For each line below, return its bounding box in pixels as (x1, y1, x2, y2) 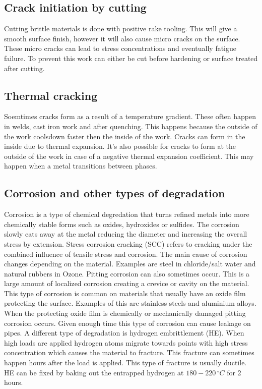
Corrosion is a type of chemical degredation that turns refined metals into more (4, 209, 249, 219)
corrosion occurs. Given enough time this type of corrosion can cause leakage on (4, 317, 251, 328)
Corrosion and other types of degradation (4, 185, 225, 201)
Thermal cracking (4, 87, 98, 103)
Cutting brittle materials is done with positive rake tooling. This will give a (4, 23, 237, 34)
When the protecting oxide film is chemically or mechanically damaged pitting (4, 308, 246, 318)
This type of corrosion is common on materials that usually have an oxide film (4, 288, 246, 298)
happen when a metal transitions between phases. (4, 160, 157, 171)
